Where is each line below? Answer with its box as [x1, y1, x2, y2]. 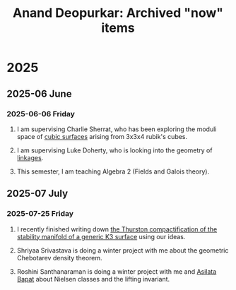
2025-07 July [6, 188, 69, 200]
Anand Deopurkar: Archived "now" [12, 5, 224, 21]
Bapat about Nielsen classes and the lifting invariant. [16, 274, 170, 283]
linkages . [16, 153, 44, 162]
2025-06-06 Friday [6, 109, 76, 119]
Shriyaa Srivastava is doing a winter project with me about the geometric [16, 246, 229, 255]
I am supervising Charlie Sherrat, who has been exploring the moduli [16, 125, 217, 133]
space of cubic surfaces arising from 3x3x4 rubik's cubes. [16, 132, 188, 140]
